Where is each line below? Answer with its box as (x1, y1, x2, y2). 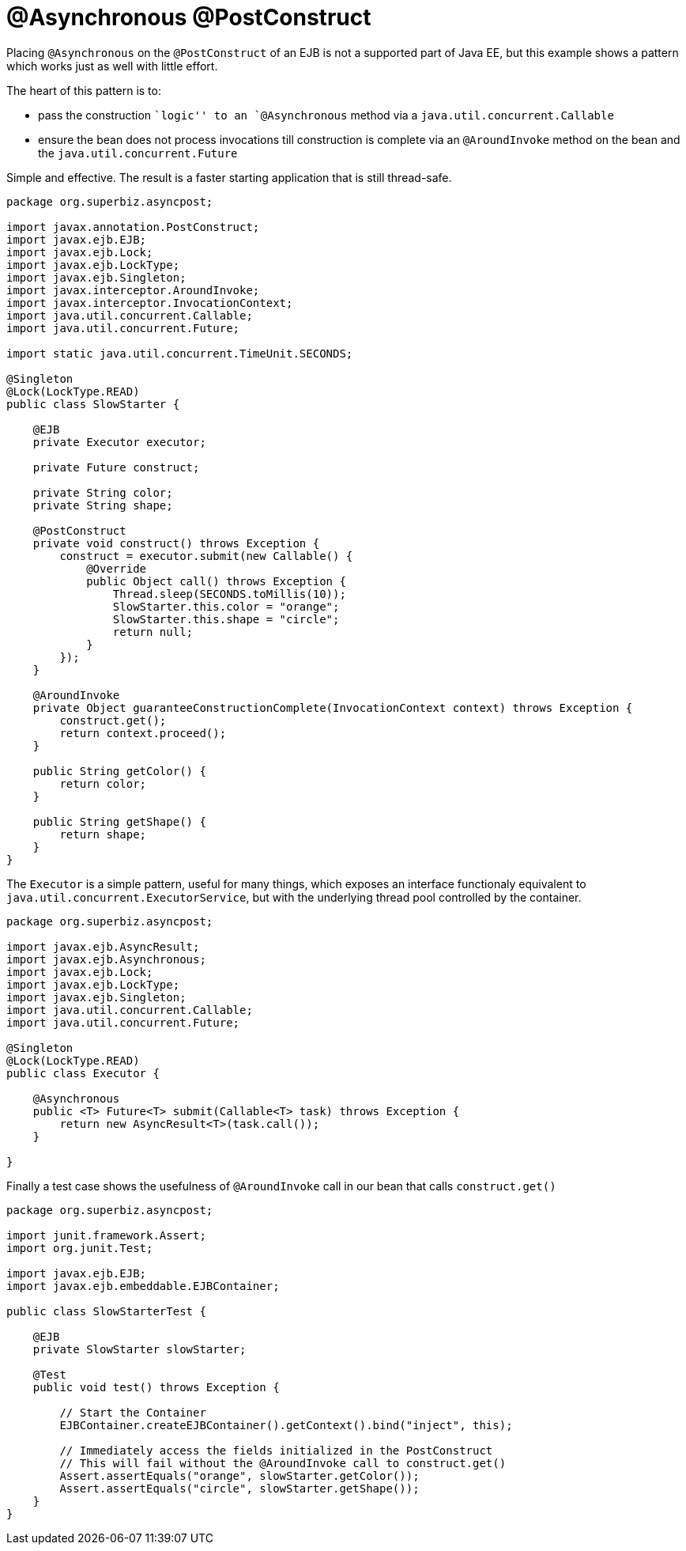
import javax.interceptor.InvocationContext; (6, 296, 293, 309)
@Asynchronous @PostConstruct (6, 4, 371, 31)
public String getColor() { (32, 764, 206, 777)
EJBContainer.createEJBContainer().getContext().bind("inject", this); (59, 1418, 513, 1432)
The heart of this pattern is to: (6, 83, 161, 97)
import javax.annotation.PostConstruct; (6, 220, 260, 233)
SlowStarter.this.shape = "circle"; (112, 612, 340, 626)
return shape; (59, 827, 147, 841)
